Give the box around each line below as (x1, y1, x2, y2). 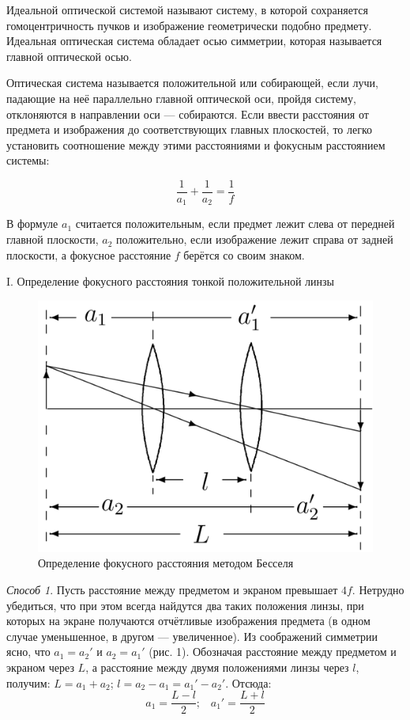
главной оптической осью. (6, 47, 132, 64)
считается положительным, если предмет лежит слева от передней (75, 215, 395, 232)
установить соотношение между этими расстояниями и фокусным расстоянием (6, 136, 386, 153)
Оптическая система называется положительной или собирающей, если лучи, (6, 74, 378, 91)
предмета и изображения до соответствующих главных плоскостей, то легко (6, 121, 373, 138)
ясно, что (6, 643, 51, 660)
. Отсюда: (225, 674, 272, 691)
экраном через (6, 658, 74, 675)
